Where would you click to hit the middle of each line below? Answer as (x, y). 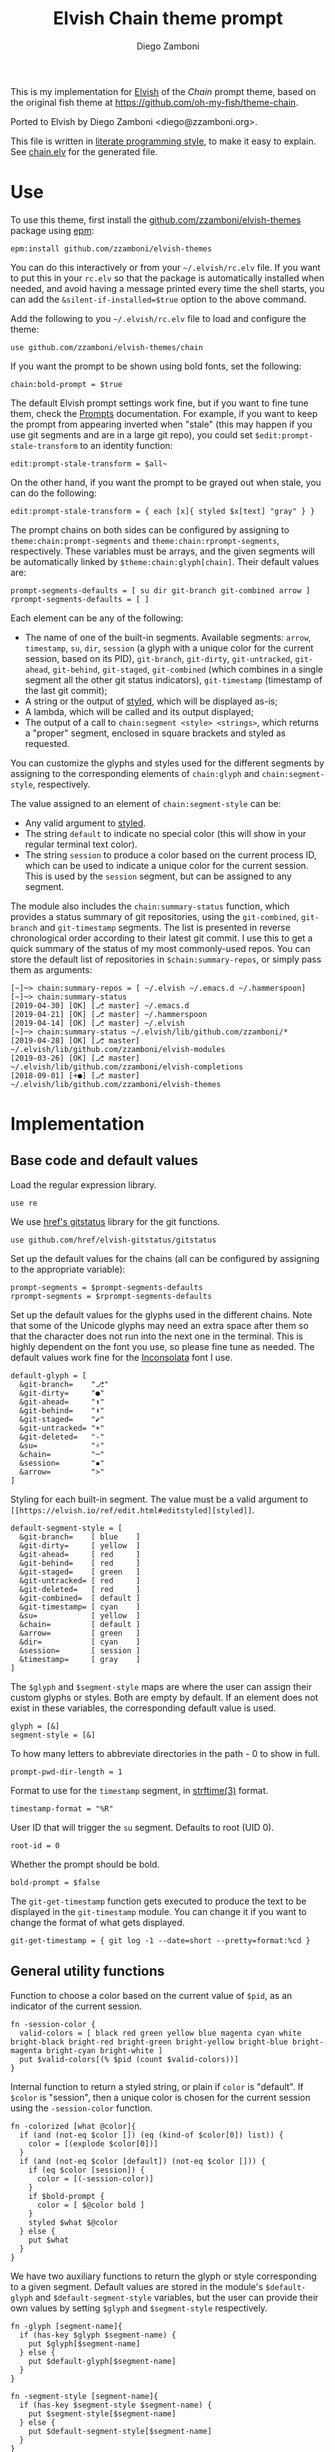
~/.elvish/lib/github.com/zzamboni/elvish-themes (116, 1084)
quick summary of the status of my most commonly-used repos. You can (160, 948)
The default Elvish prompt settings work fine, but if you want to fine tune (159, 403)
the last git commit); (66, 690)
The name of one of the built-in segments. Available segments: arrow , (168, 637)
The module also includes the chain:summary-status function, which (150, 906)
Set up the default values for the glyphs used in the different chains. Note (161, 1314)
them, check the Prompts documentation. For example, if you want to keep (164, 413)
